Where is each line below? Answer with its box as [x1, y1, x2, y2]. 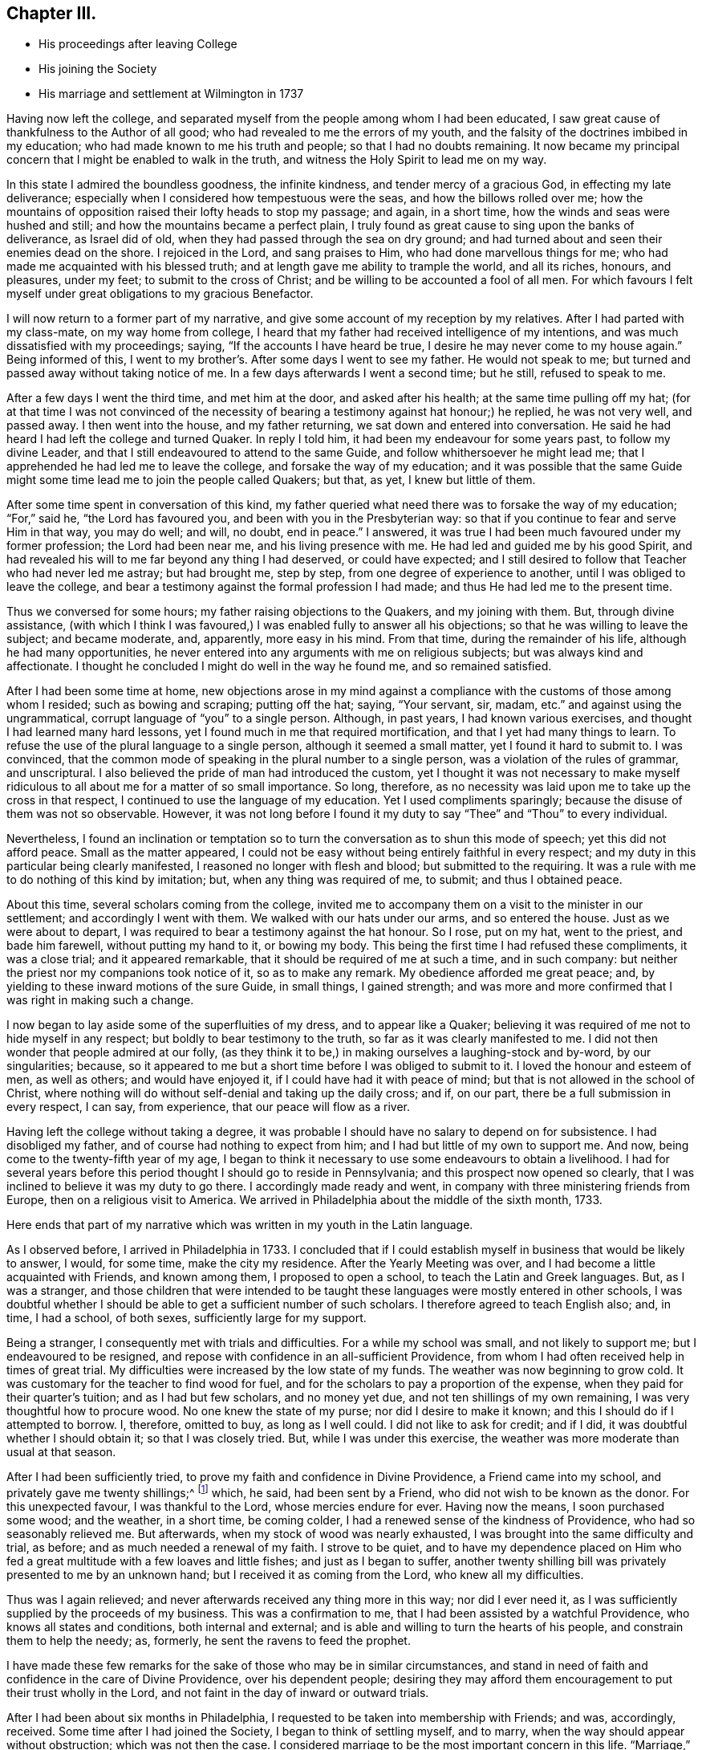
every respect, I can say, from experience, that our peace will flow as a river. [6, 1100, 410, 1114]
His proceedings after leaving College [39, 37, 237, 51]
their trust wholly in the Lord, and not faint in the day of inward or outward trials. [6, 1686, 429, 1700]
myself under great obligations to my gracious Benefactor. [6, 287, 314, 301]
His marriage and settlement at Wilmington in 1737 [39, 87, 304, 101]
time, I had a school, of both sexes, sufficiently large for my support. [6, 1311, 367, 1325]
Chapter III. [6, 3, 97, 23]
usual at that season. [6, 1445, 116, 1459]
